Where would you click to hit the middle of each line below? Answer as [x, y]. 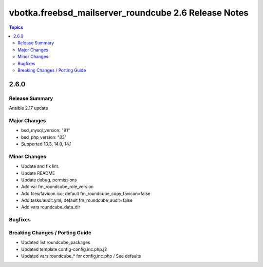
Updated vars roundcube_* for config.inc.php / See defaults [81, 256]
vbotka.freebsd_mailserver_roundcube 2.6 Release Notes [129, 13]
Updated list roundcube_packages [56, 242]
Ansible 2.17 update [28, 108]
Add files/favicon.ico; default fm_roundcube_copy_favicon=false [86, 193]
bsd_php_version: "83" [44, 137]
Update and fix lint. [40, 166]
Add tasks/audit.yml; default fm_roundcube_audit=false [77, 200]
